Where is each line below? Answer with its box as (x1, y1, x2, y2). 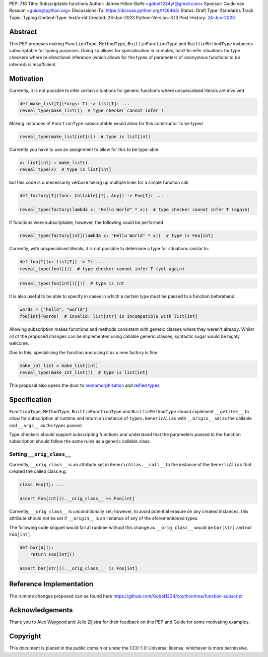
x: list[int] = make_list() (19, 160, 88, 166)
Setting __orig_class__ (9, 451, 71, 458)
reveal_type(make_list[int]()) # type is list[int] (19, 134, 151, 140)
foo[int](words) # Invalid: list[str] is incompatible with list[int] (19, 313, 198, 319)
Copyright (9, 632, 42, 641)
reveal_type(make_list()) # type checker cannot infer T (19, 108, 164, 114)
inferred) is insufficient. (9, 61, 57, 67)
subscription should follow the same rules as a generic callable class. (9, 438, 151, 444)
